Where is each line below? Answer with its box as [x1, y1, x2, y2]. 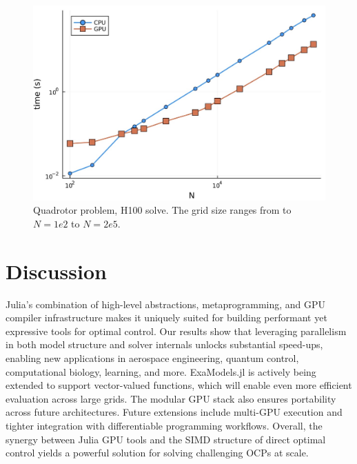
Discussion [6, 256, 107, 285]
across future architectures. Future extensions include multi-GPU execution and [6, 405, 343, 419]
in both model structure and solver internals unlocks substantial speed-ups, [6, 337, 323, 352]
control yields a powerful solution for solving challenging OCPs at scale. [6, 445, 309, 460]
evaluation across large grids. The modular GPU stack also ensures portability [6, 391, 336, 405]
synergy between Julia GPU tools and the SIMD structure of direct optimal [6, 432, 326, 446]
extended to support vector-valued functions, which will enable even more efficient [6, 378, 352, 392]
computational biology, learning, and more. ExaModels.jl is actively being [6, 364, 316, 379]
